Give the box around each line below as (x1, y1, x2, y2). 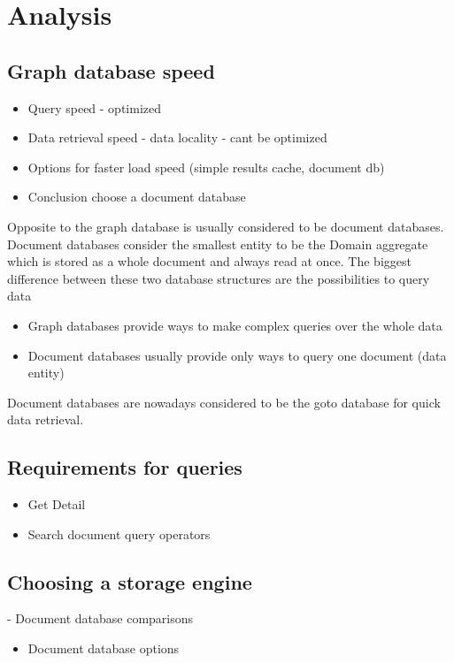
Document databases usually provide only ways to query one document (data (27, 346, 447, 364)
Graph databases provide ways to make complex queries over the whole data (27, 316, 442, 334)
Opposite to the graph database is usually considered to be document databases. (7, 217, 444, 235)
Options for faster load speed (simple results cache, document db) (27, 157, 385, 176)
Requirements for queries (7, 453, 242, 481)
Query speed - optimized (27, 98, 162, 117)
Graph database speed (7, 57, 215, 84)
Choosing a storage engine (7, 568, 252, 595)
